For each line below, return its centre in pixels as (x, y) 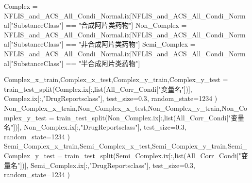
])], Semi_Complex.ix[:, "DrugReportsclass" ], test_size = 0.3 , (108, 165)
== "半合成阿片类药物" (102, 63)
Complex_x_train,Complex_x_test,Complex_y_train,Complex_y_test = (116, 79)
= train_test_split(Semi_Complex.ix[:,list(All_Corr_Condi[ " (149, 155)
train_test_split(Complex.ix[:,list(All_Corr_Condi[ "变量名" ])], (98, 89)
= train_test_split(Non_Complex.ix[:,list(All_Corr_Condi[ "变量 (147, 117)
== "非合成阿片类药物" (102, 44)
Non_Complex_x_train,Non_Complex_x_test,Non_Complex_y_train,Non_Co (126, 108)
